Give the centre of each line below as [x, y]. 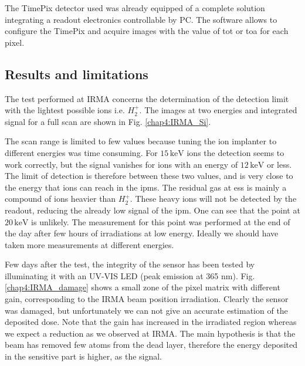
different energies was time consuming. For [81, 152]
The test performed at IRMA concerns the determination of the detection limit [147, 98]
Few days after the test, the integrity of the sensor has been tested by [130, 264]
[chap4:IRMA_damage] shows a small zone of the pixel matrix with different [143, 287]
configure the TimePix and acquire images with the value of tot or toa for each [147, 31]
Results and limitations [77, 74]
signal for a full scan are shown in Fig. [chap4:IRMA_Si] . [108, 121]
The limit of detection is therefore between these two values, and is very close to [149, 176]
